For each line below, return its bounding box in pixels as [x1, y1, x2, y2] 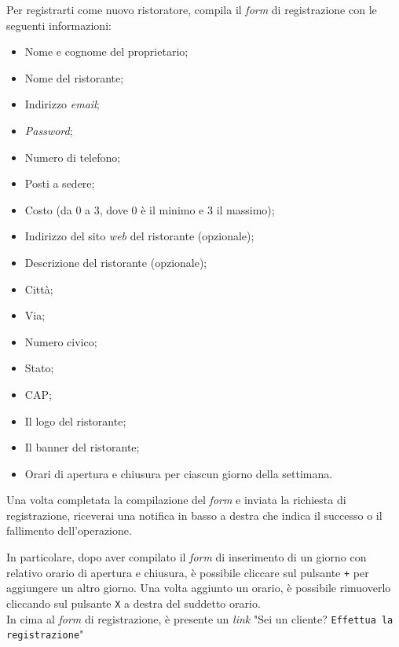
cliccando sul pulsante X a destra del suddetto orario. [6, 594, 261, 611]
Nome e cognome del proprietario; [24, 43, 189, 60]
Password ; [24, 122, 73, 138]
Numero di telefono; [24, 148, 121, 165]
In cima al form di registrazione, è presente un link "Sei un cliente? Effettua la [6, 610, 394, 627]
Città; [24, 280, 53, 297]
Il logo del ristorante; [24, 412, 126, 429]
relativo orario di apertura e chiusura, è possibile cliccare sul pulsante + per [6, 564, 369, 580]
